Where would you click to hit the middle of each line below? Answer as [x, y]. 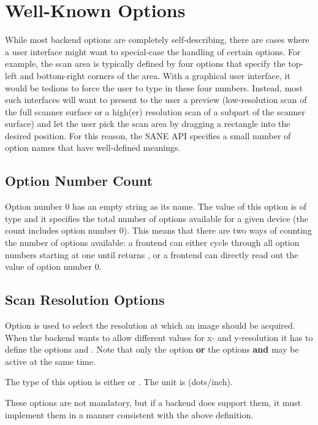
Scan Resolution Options [85, 300]
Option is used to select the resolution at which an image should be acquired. [150, 325]
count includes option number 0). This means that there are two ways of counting [158, 230]
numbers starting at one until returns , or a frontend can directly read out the [152, 254]
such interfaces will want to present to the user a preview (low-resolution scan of [156, 100]
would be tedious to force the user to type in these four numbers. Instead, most [154, 87]
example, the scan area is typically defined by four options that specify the [145, 63]
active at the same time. [50, 361]
